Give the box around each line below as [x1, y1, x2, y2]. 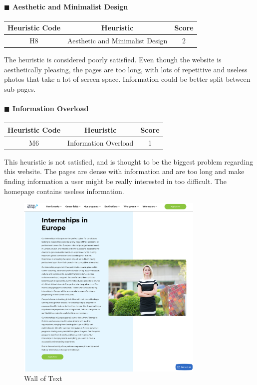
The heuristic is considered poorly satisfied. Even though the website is [4, 54, 222, 65]
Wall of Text [24, 373, 62, 384]
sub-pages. [4, 84, 36, 94]
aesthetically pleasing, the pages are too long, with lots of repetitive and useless [4, 64, 248, 74]
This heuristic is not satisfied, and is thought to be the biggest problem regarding [4, 156, 254, 167]
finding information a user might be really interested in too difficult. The [4, 176, 227, 187]
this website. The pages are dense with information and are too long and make [4, 166, 245, 177]
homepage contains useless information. [4, 186, 124, 196]
